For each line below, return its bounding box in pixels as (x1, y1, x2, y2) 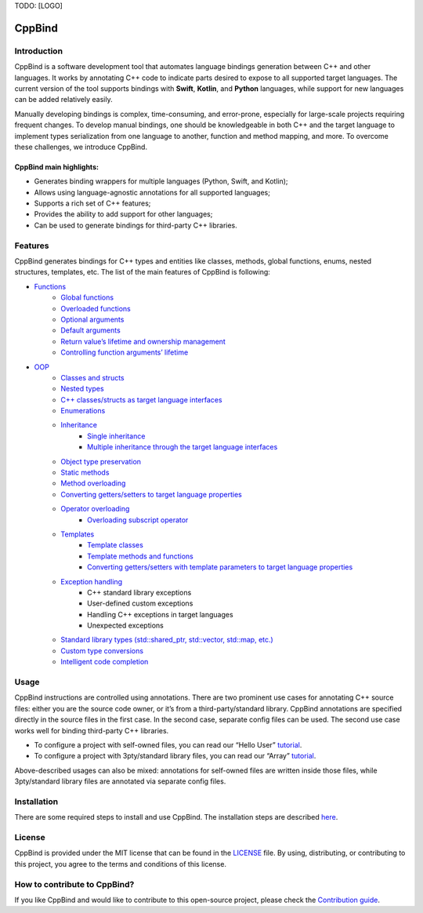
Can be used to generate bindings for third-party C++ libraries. (34, 220, 238, 230)
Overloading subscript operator (87, 515, 189, 525)
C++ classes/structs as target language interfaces (60, 395, 222, 404)
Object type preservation (60, 456, 141, 466)
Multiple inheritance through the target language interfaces (87, 442, 278, 452)
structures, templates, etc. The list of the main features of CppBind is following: (14, 267, 270, 277)
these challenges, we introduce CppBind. (14, 142, 148, 151)
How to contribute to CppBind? (14, 878, 135, 889)
